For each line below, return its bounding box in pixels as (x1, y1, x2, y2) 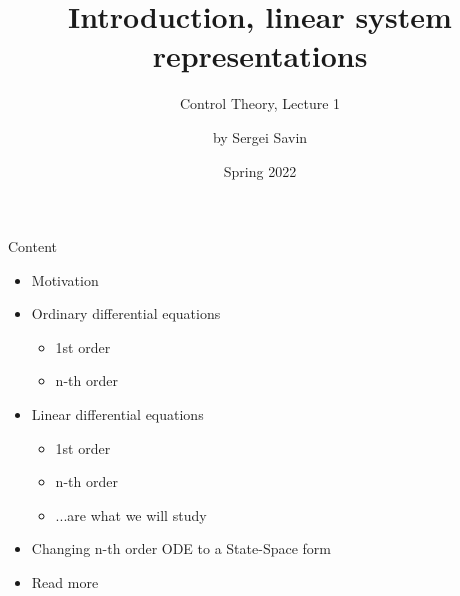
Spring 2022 (223, 160, 297, 181)
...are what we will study (55, 504, 207, 525)
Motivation (31, 269, 99, 290)
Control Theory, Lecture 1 (179, 93, 341, 114)
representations (152, 35, 368, 76)
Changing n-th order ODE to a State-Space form (31, 538, 331, 559)
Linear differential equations (31, 404, 204, 425)
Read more (31, 572, 99, 593)
